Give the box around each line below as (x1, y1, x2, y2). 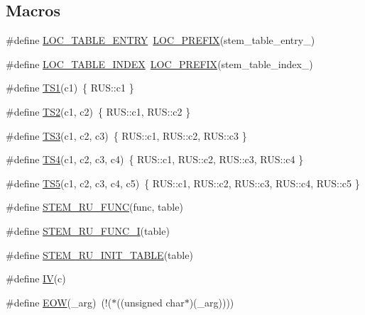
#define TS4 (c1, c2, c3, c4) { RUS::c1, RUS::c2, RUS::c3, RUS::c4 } (6, 152, 304, 167)
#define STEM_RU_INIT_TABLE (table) (6, 247, 193, 262)
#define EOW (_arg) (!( (6, 294, 112, 309)
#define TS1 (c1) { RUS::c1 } (6, 80, 134, 95)
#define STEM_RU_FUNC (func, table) (6, 199, 183, 214)
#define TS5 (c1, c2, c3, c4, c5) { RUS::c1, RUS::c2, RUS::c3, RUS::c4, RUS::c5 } (6, 175, 360, 190)
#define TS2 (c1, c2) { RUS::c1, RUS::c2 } (6, 104, 191, 118)
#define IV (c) (6, 271, 66, 286)
